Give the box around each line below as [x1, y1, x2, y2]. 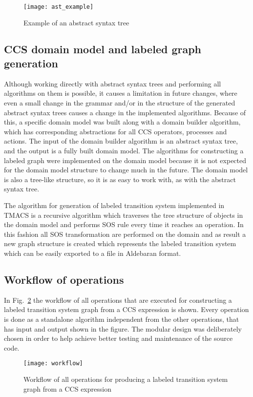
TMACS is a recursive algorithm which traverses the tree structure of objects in [4, 209, 243, 220]
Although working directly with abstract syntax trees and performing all [4, 78, 221, 88]
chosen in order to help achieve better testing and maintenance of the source [4, 333, 233, 343]
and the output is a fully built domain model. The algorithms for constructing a [4, 146, 244, 155]
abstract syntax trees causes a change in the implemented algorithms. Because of [4, 107, 246, 117]
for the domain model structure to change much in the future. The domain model [4, 165, 248, 175]
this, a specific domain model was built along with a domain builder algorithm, [4, 117, 241, 127]
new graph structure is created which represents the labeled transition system [4, 238, 236, 249]
